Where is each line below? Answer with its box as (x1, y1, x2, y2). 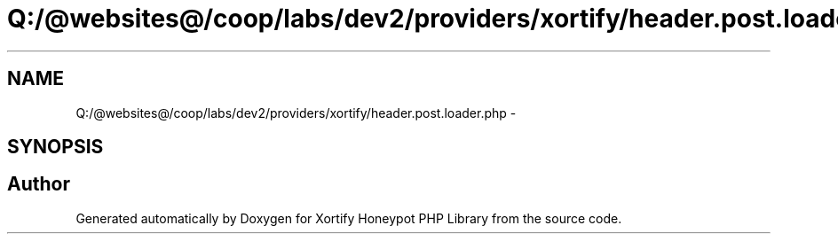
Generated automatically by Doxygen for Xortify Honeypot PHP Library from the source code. (75, 210, 622, 226)
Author (7, 173, 70, 196)
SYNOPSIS (7, 136, 104, 159)
